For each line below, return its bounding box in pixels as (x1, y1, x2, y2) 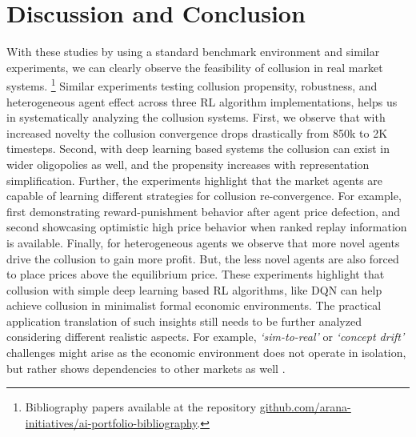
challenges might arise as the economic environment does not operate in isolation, (6, 344, 406, 361)
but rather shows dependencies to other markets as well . (6, 359, 286, 376)
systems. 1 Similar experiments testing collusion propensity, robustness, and (6, 75, 378, 94)
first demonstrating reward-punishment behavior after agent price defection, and (6, 202, 401, 219)
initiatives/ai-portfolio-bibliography (25, 414, 198, 431)
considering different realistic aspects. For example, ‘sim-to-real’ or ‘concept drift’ (6, 328, 405, 345)
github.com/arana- (259, 399, 351, 415)
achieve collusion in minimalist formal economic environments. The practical (6, 297, 382, 314)
